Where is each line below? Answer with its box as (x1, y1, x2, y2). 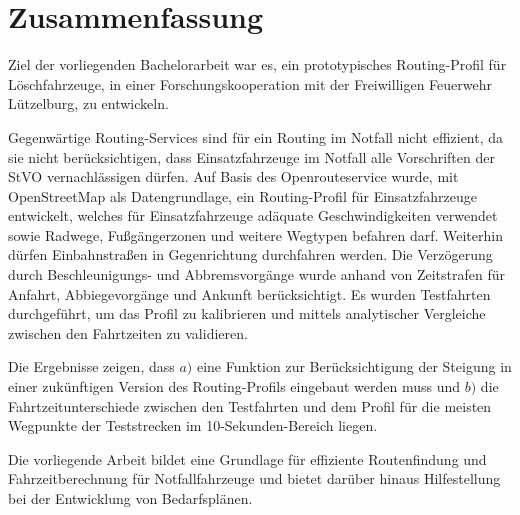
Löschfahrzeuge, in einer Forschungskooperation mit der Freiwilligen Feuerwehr (8, 73, 492, 94)
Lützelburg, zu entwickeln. (8, 93, 169, 114)
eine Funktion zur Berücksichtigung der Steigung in (196, 356, 512, 377)
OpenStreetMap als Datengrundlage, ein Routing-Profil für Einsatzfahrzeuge (8, 185, 478, 206)
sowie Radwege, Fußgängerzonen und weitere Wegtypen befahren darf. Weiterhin (8, 224, 503, 245)
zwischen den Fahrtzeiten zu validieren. (8, 322, 248, 343)
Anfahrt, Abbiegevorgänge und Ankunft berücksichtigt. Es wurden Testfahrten (8, 283, 491, 304)
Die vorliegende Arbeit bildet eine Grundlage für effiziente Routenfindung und (8, 448, 487, 469)
